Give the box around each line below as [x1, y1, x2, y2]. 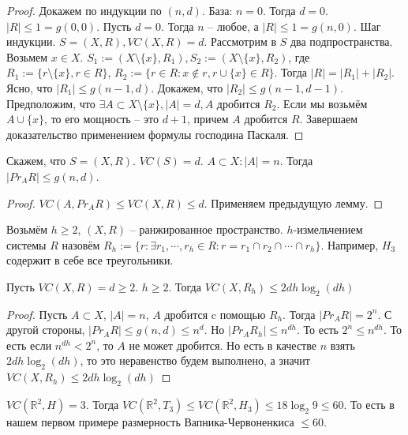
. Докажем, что [151, 79, 223, 96]
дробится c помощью [164, 306, 266, 322]
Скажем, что [6, 152, 66, 169]
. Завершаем [299, 111, 358, 127]
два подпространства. [290, 33, 393, 50]
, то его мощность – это [44, 111, 159, 127]
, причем [187, 111, 229, 127]
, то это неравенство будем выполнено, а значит [80, 352, 310, 369]
